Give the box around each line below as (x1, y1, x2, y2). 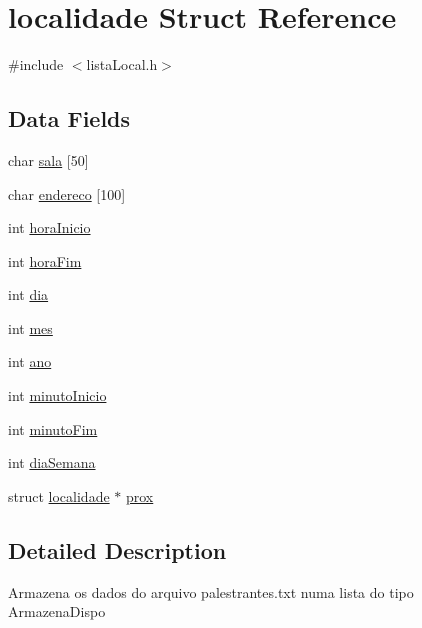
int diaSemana (8, 452, 96, 473)
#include (8, 54, 64, 75)
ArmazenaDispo (8, 601, 106, 622)
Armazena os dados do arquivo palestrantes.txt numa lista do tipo (8, 581, 414, 602)
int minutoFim (8, 418, 98, 439)
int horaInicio (8, 217, 91, 238)
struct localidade (8, 485, 110, 506)
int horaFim (8, 250, 82, 271)
